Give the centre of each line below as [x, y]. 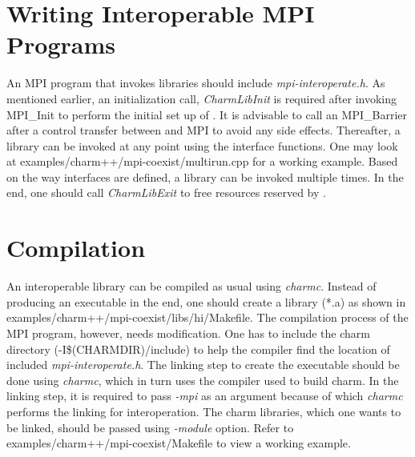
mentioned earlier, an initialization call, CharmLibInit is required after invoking [202, 98]
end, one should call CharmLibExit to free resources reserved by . [166, 192]
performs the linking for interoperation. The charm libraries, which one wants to [204, 411]
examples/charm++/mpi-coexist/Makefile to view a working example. [179, 443]
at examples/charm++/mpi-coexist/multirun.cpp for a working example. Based [202, 161]
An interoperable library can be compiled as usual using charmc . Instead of [191, 286]
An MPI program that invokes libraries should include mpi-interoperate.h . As [196, 83]
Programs [61, 44]
